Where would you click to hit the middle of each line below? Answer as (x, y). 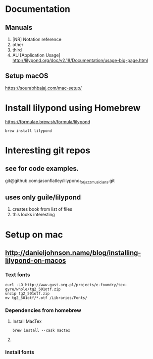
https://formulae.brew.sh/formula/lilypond (48, 121)
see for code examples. (42, 169)
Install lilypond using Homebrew (73, 108)
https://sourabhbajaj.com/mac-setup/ (44, 88)
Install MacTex (27, 321)
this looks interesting (34, 215)
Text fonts (18, 275)
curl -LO (14, 285)
